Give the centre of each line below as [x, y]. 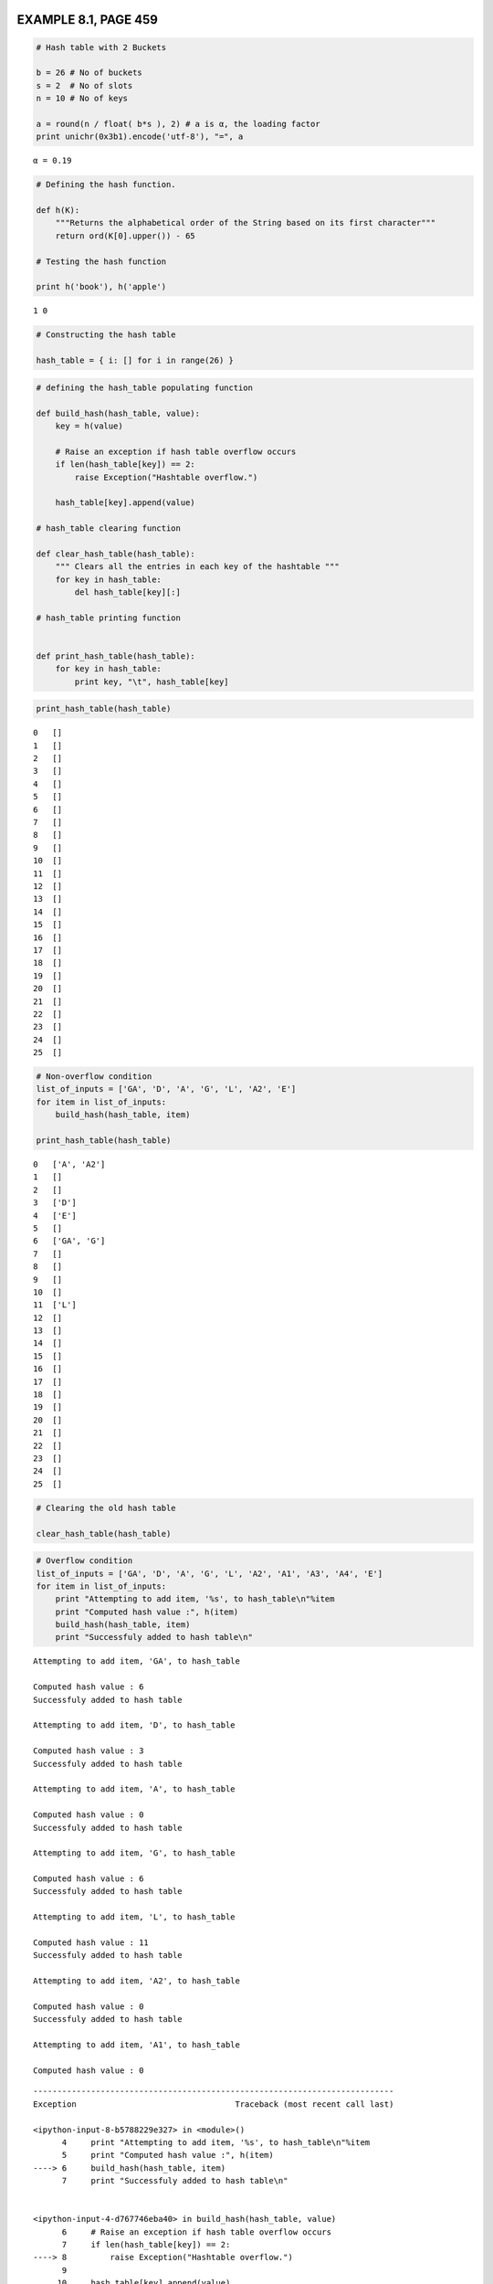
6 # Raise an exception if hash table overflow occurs [197, 2232]
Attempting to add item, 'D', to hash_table [135, 1725]
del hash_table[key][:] [128, 592]
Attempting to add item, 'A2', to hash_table [137, 1981]
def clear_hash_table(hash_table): [115, 554]
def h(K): [58, 211]
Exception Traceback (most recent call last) [214, 2104]
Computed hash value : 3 [89, 1751]
